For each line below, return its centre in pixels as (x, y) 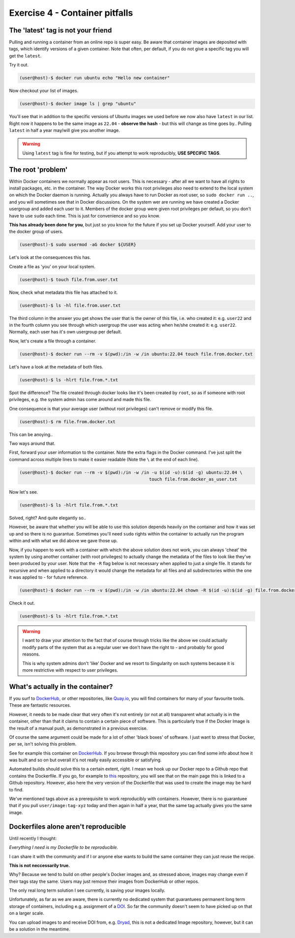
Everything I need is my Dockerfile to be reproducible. (64, 847)
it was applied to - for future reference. (48, 577)
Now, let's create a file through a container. (53, 341)
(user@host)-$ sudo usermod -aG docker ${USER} (78, 245)
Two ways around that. (32, 443)
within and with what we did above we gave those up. (63, 541)
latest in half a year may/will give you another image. (65, 130)
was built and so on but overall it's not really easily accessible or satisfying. (85, 760)
